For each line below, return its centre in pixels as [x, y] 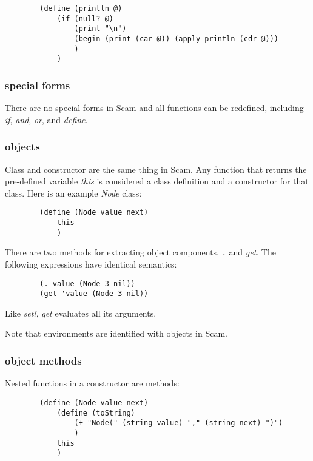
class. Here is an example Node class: [73, 193]
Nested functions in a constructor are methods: [92, 383]
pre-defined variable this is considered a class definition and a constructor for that [157, 181]
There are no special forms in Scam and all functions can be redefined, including [154, 108]
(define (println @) [81, 8]
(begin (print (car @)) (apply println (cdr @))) [177, 39]
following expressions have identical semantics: [91, 264]
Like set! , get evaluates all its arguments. [81, 313]
